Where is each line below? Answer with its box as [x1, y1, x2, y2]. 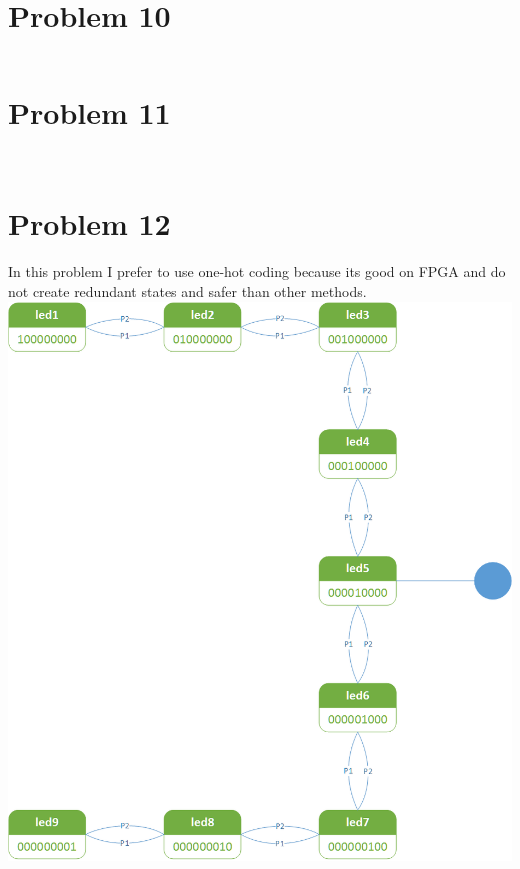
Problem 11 [8, 92, 171, 133]
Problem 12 [8, 203, 171, 244]
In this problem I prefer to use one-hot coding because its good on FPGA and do [8, 261, 506, 282]
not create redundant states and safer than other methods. [8, 280, 367, 301]
